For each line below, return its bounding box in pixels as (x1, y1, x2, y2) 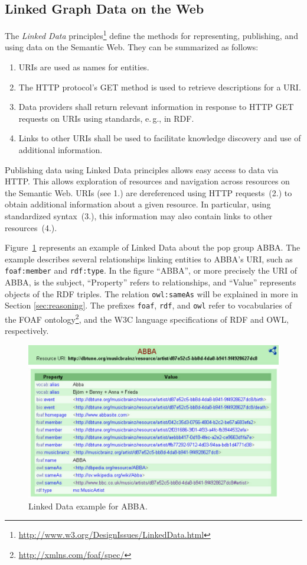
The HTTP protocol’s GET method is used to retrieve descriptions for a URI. (18, 80, 301, 93)
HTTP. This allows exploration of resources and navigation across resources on (5, 175, 290, 187)
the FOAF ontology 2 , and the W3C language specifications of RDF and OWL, (5, 311, 289, 325)
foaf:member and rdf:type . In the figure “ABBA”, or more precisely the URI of (5, 264, 297, 277)
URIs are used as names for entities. (18, 61, 149, 73)
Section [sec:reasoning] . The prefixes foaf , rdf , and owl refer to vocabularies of (5, 299, 292, 311)
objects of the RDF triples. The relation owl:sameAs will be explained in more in (5, 287, 298, 300)
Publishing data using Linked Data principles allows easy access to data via (5, 163, 279, 176)
